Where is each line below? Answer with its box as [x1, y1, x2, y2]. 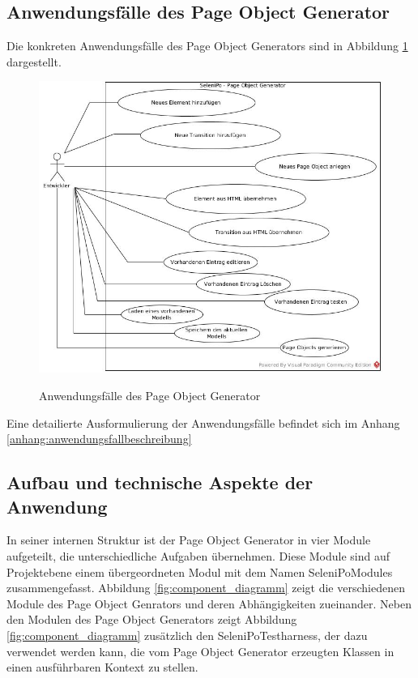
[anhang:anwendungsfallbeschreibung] [6, 430, 192, 447]
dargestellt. [6, 53, 62, 70]
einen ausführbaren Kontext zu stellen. [6, 659, 198, 676]
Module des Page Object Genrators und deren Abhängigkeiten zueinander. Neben [6, 595, 412, 612]
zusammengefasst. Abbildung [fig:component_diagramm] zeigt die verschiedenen [6, 579, 405, 596]
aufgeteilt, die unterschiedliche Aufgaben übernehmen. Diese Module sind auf [6, 548, 390, 564]
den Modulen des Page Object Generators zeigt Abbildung [6, 611, 297, 628]
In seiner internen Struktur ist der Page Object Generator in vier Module [6, 531, 371, 548]
